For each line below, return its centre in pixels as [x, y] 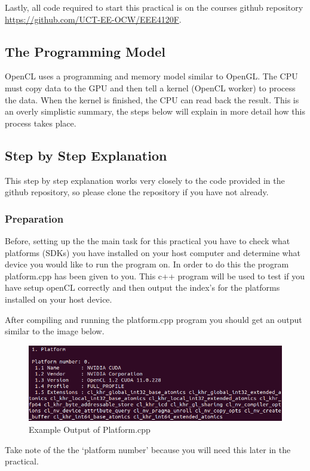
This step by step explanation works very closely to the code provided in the [145, 180]
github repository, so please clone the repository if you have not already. [137, 192]
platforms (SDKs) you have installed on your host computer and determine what [153, 252]
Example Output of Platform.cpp [90, 429]
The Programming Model [85, 51]
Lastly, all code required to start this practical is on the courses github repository [154, 7]
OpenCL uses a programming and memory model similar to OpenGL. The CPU [151, 76]
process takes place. [41, 123]
